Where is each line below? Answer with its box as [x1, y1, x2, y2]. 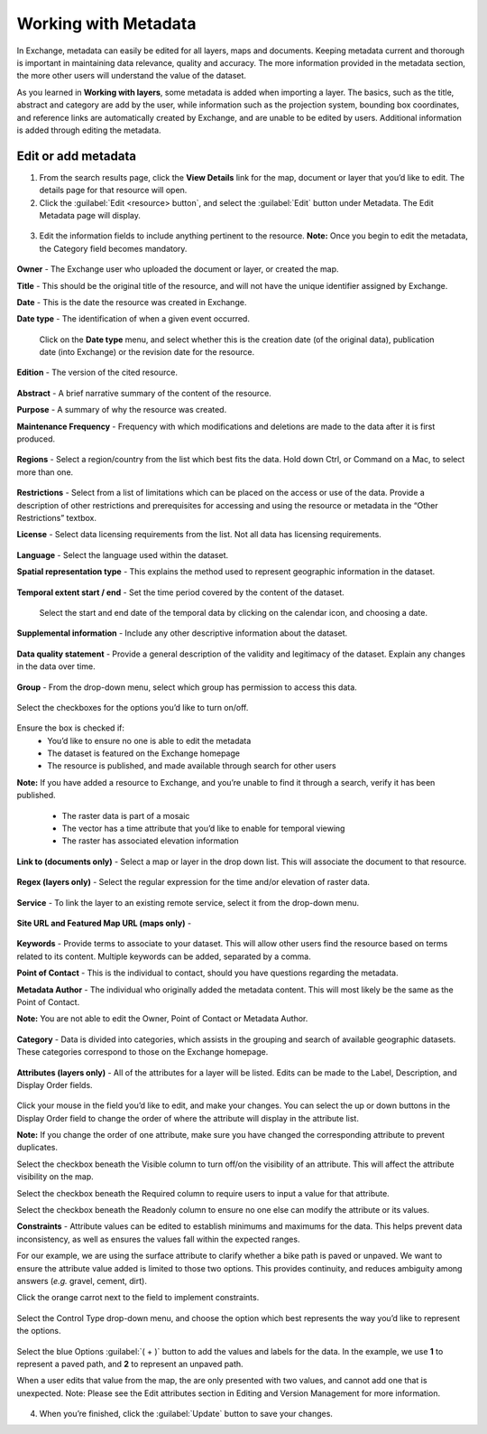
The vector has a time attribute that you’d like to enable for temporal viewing [61, 823, 345, 834]
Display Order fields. [16, 1079, 94, 1090]
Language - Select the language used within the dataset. [16, 549, 229, 560]
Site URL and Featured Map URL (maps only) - [16, 917, 192, 928]
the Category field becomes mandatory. [39, 243, 188, 254]
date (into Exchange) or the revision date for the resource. [39, 347, 255, 358]
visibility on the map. [16, 1171, 94, 1182]
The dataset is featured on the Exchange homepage [47, 748, 241, 759]
